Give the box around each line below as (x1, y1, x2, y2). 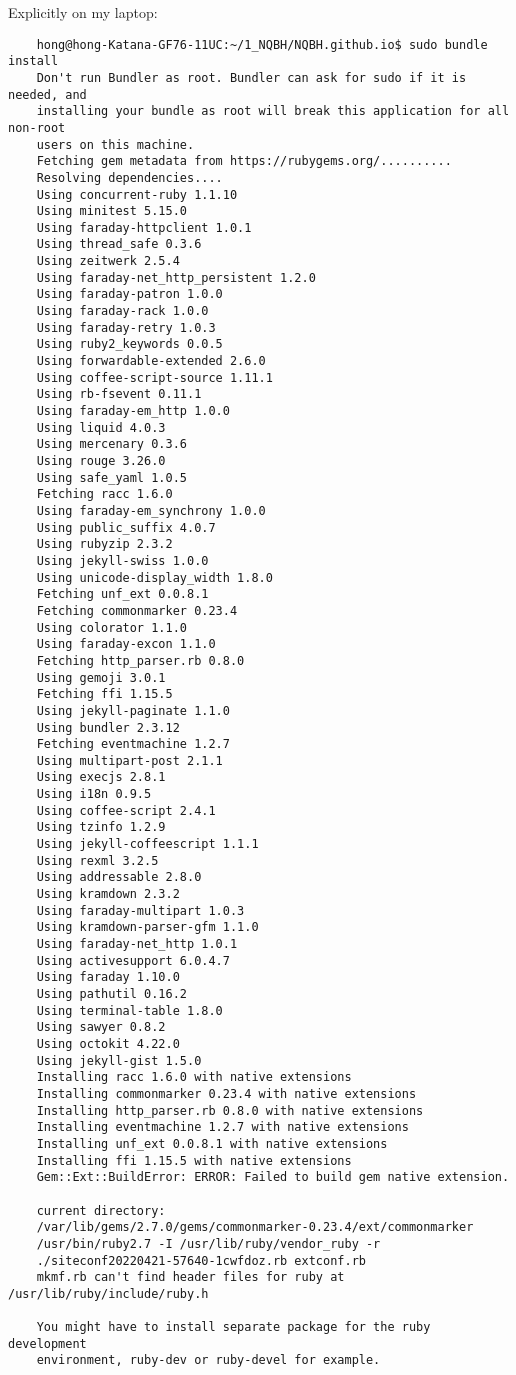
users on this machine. (36, 137, 195, 152)
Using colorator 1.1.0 (36, 620, 187, 635)
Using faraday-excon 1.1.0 (36, 637, 216, 652)
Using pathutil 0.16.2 (36, 987, 187, 1001)
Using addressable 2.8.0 (36, 870, 202, 885)
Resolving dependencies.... (36, 170, 223, 185)
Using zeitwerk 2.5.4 (36, 254, 180, 269)
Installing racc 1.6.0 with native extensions (36, 1070, 352, 1085)
